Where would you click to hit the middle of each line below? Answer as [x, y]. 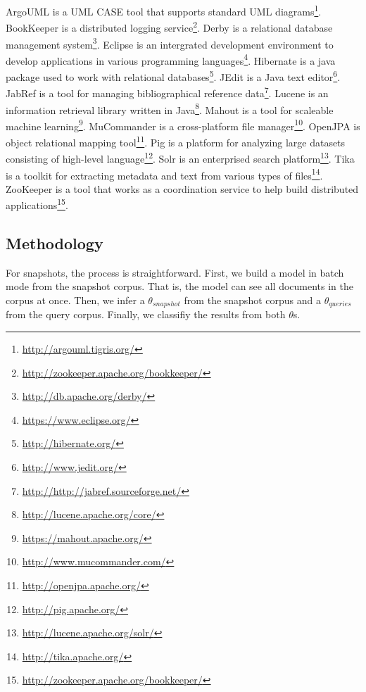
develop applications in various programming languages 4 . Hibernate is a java [171, 59]
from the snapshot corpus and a [252, 300]
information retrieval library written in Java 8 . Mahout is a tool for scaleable [170, 108]
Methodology [55, 243]
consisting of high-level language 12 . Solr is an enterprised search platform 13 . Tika [180, 157]
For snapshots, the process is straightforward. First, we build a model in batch [175, 272]
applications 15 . [37, 204]
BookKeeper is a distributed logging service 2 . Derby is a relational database [169, 26]
